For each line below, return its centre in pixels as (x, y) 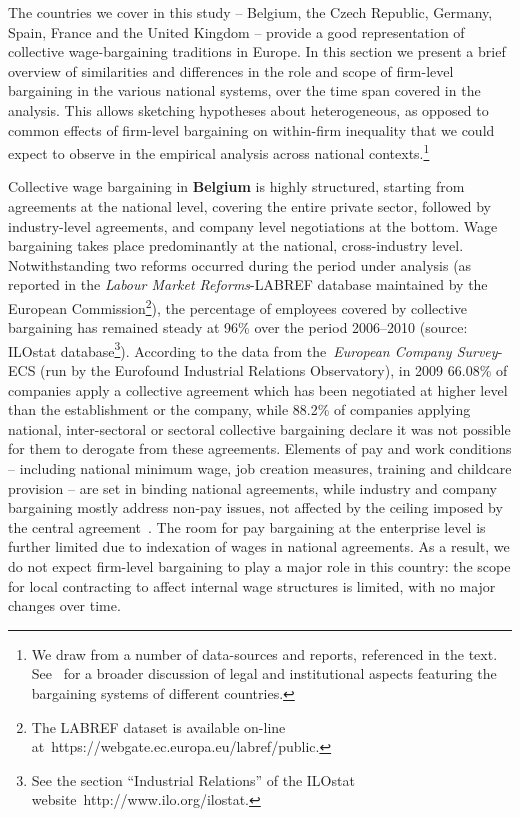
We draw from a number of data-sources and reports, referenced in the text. (264, 653)
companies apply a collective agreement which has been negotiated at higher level (258, 389)
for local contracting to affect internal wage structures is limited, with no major (252, 585)
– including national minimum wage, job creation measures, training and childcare (260, 468)
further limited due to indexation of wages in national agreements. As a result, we (259, 546)
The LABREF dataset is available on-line (158, 726)
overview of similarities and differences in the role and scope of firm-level (231, 70)
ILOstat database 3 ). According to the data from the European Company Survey (253, 349)
